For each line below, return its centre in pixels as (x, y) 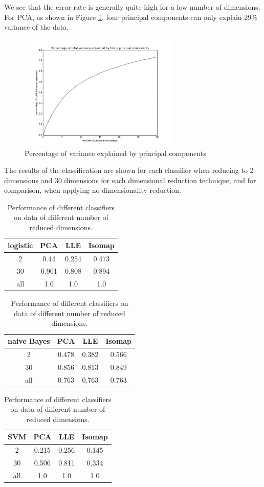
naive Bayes (29, 341)
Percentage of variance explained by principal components (115, 153)
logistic (20, 245)
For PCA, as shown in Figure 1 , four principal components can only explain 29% (131, 17)
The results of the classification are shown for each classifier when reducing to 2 (129, 170)
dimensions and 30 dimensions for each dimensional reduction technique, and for (130, 180)
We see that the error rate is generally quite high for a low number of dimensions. (132, 7)
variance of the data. (37, 27)
